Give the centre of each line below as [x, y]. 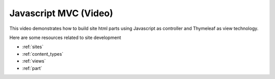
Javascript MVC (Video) [61, 13]
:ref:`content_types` [43, 54]
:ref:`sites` [33, 47]
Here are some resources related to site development [65, 37]
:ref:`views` [34, 61]
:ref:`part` [32, 68]
